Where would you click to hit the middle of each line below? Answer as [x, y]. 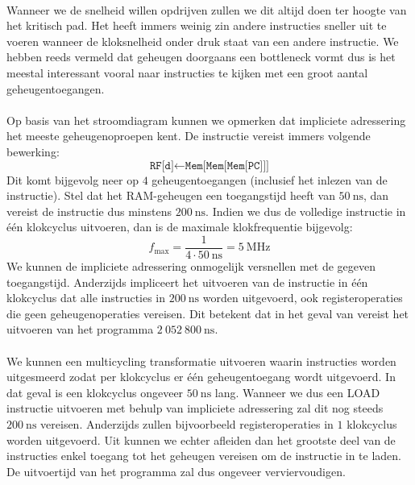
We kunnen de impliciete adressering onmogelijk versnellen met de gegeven [191, 265]
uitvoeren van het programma [80, 329]
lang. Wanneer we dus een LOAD [297, 392]
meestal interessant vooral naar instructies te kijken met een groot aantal [187, 72]
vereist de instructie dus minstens [89, 211]
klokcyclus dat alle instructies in [86, 298]
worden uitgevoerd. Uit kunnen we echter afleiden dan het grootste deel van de [201, 439]
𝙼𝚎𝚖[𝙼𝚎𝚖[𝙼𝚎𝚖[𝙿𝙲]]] [227, 166]
